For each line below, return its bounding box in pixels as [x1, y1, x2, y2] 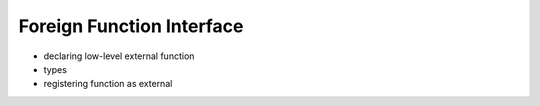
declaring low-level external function [43, 50, 195, 62]
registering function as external [43, 78, 173, 90]
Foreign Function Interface [18, 15, 244, 37]
